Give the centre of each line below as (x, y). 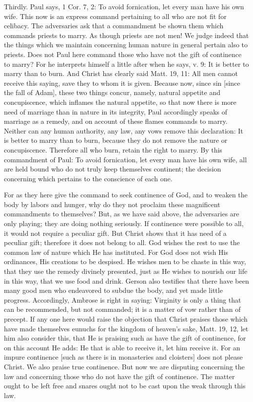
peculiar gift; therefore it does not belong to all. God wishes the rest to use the (122, 242)
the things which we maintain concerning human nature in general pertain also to (126, 45)
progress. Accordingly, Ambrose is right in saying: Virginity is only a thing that (123, 299)
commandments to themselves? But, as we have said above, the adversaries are (122, 214)
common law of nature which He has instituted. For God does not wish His (116, 252)
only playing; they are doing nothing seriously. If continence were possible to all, (124, 223)
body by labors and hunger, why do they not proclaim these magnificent (112, 204)
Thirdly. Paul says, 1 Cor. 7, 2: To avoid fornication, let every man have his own (124, 6)
